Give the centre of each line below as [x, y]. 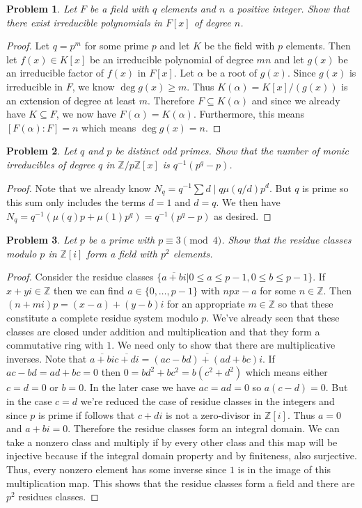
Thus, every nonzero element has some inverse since [117, 469]
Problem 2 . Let [42, 151]
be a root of [232, 73]
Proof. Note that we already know [79, 188]
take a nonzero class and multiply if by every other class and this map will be [172, 442]
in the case [29, 400]
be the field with [239, 46]
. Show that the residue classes [286, 240]
